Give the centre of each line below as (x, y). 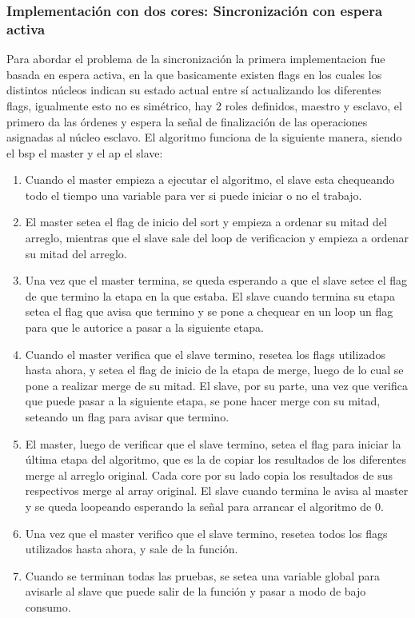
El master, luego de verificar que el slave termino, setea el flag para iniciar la (213, 443)
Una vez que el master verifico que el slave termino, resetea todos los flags (206, 533)
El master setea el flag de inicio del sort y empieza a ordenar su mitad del (206, 222)
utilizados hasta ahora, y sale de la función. (132, 549)
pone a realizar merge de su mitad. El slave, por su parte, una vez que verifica (216, 385)
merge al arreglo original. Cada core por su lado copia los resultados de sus (209, 474)
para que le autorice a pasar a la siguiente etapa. (144, 327)
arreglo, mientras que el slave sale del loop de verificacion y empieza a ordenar (217, 238)
